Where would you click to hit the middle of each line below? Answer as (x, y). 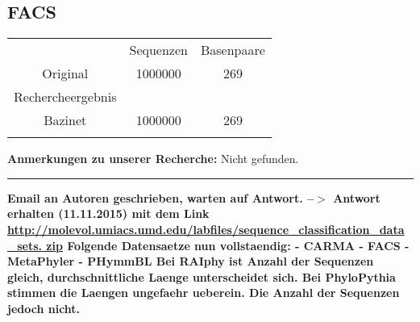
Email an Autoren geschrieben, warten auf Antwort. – (161, 197)
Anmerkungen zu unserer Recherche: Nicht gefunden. (153, 159)
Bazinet (65, 120)
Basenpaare (233, 50)
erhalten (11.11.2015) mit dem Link (108, 213)
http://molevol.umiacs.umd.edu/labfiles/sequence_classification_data (206, 229)
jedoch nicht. (44, 308)
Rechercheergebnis (65, 97)
